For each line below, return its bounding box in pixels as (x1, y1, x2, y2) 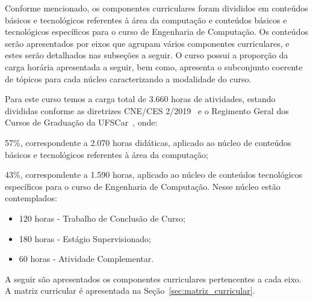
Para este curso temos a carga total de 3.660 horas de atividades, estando (5, 93, 276, 105)
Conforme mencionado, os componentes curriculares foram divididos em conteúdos (5, 2, 308, 14)
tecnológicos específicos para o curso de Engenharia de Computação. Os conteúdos (5, 25, 308, 38)
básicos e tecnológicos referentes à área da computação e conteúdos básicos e (5, 13, 287, 26)
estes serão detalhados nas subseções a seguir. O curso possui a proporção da (5, 49, 288, 61)
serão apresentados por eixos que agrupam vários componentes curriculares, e (5, 37, 290, 49)
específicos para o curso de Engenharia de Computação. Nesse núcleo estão (5, 180, 280, 192)
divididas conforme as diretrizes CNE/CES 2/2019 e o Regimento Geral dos (5, 104, 289, 117)
